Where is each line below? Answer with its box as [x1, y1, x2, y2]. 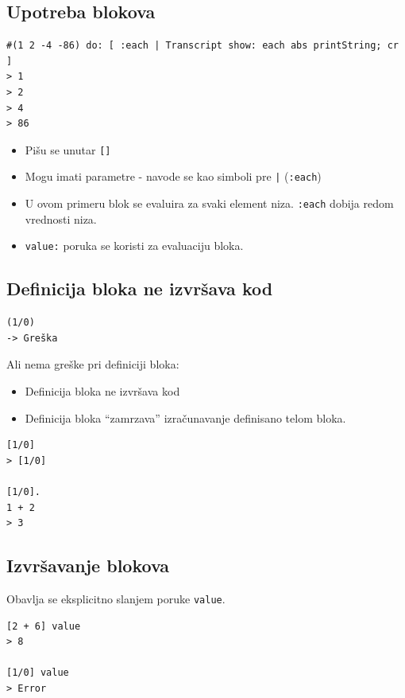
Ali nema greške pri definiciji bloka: [6, 356, 179, 372]
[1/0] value [6, 667, 69, 679]
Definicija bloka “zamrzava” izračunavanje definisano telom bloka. [25, 409, 346, 426]
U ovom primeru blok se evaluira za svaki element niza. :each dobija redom [25, 195, 394, 212]
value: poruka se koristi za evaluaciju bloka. [25, 237, 244, 254]
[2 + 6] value [6, 620, 81, 632]
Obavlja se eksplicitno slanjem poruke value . [6, 590, 226, 606]
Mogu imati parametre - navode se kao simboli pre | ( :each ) [25, 168, 322, 185]
